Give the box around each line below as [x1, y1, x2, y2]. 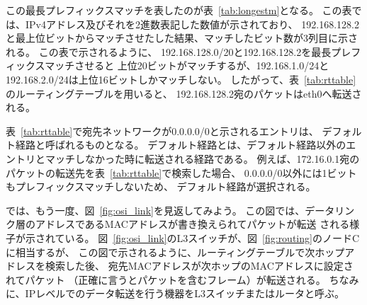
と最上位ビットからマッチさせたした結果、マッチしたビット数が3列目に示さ [6, 30, 358, 45]
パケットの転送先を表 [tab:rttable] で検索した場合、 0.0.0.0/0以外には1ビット [6, 165, 357, 180]
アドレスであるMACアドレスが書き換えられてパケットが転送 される [35, 217, 350, 231]
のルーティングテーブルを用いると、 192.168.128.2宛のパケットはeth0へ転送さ [6, 86, 362, 100]
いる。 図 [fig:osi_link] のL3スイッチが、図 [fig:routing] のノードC [64, 230, 360, 245]
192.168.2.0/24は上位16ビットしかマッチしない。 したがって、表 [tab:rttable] [6, 71, 356, 86]
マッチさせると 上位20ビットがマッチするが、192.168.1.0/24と [45, 58, 329, 73]
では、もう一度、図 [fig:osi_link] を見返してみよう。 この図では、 [6, 202, 305, 217]
